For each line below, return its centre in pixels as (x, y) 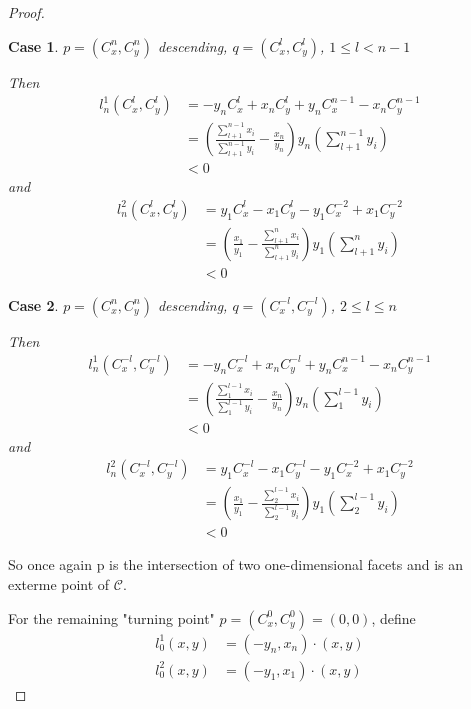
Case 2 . (33, 304)
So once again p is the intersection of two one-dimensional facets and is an (235, 564)
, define (393, 617)
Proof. (26, 12)
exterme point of (59, 583)
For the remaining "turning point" (111, 617)
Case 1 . (33, 45)
